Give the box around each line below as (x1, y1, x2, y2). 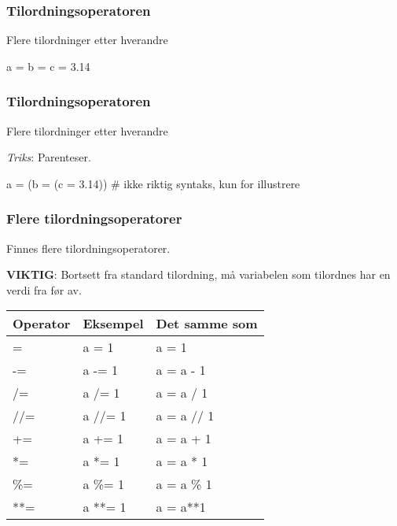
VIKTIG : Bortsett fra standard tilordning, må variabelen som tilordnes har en (6, 266, 391, 283)
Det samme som (156, 314, 258, 333)
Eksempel (83, 314, 144, 333)
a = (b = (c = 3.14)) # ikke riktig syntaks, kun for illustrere (6, 175, 300, 191)
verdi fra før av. (6, 281, 82, 298)
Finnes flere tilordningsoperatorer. (6, 239, 171, 256)
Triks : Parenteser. (6, 149, 91, 165)
